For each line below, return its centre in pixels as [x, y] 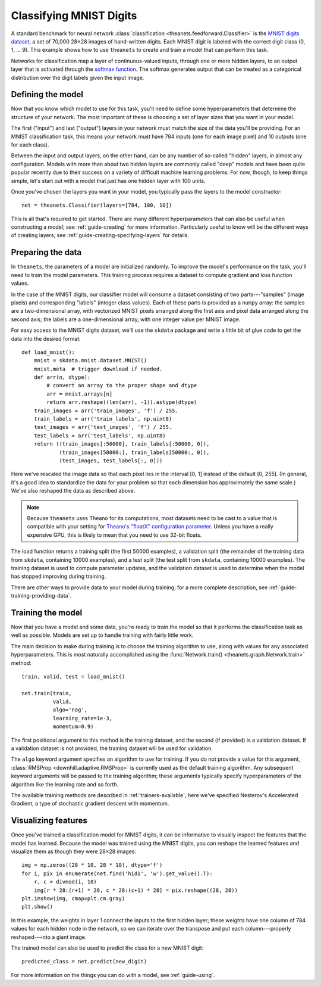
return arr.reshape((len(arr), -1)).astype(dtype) [122, 402]
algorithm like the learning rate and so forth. [65, 784]
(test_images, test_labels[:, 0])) [111, 461]
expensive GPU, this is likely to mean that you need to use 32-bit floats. [114, 535]
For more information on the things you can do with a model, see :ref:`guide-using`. [113, 975]
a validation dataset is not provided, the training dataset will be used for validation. [112, 748]
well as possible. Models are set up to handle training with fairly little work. [102, 635]
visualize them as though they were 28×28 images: [74, 851]
